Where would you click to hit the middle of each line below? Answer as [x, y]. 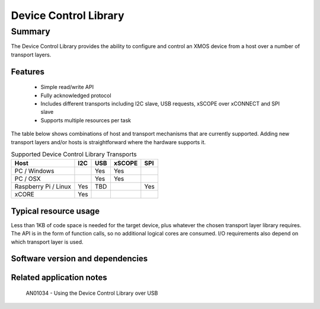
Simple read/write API [67, 87]
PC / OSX [28, 179]
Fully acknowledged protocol [76, 95]
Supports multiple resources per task [86, 120]
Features [28, 71]
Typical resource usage [55, 211]
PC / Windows [34, 171]
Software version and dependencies [79, 259]
